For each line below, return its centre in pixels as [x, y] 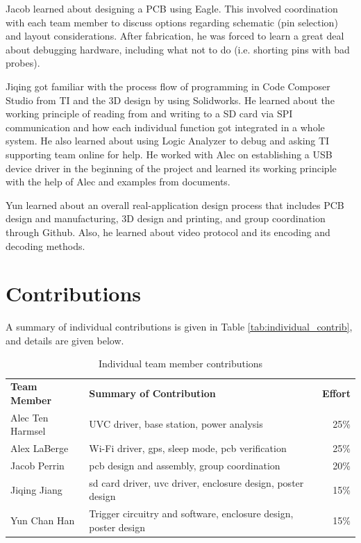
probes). [23, 63]
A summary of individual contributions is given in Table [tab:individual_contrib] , [179, 327]
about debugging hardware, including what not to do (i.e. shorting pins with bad [178, 49]
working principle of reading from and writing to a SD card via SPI [149, 114]
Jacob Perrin [37, 465]
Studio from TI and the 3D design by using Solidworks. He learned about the [170, 100]
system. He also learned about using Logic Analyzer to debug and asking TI [168, 141]
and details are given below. [65, 340]
